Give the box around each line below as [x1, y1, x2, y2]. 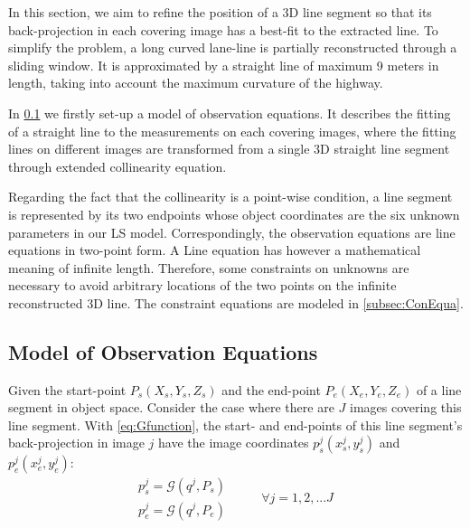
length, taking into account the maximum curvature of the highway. [8, 73, 383, 92]
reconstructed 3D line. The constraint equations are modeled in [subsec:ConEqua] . [8, 293, 464, 312]
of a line [416, 380, 462, 399]
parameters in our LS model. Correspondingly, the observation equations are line [8, 222, 456, 241]
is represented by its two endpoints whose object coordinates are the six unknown [8, 204, 460, 223]
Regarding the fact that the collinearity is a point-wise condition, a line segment [8, 187, 453, 206]
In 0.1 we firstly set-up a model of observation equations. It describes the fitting [8, 103, 451, 122]
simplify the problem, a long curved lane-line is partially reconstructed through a [8, 38, 457, 57]
